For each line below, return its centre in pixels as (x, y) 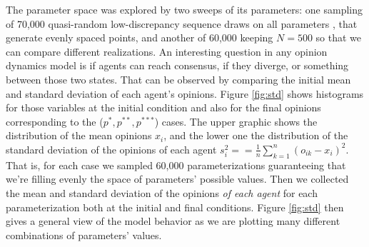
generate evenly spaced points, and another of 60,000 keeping (140, 37)
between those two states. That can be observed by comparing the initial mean (178, 79)
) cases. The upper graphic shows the (236, 121)
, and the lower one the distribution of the (256, 135)
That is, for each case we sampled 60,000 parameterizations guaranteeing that (176, 165)
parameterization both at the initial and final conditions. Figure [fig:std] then (175, 207)
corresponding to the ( (55, 121)
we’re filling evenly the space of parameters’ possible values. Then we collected (177, 179)
